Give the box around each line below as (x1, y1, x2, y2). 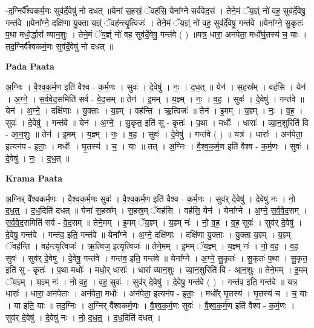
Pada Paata (5, 60, 54, 73)
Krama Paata (5, 172, 62, 185)
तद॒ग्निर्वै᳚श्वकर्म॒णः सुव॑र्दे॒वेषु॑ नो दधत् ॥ (5, 39, 113, 52)
